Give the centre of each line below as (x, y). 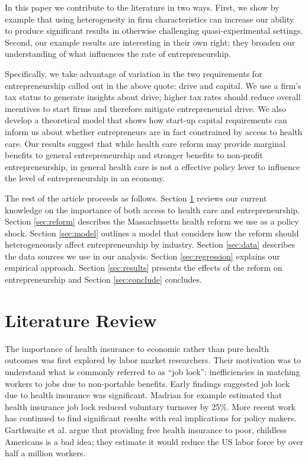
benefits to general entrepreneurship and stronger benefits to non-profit (134, 155)
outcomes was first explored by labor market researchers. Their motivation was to (153, 360)
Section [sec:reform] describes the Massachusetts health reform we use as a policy (152, 221)
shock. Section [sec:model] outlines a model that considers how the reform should (152, 233)
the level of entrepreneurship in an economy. (85, 178)
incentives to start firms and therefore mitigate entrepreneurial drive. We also (145, 108)
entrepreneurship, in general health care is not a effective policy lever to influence (153, 166)
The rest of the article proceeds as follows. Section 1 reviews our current (136, 198)
